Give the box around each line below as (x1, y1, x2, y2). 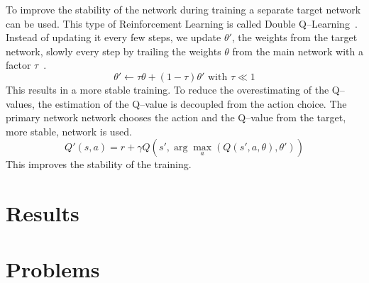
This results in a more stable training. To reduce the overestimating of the (6, 82, 329, 96)
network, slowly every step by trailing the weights (6, 43, 221, 58)
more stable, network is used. (6, 123, 133, 138)
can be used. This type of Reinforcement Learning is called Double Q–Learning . (6, 16, 358, 30)
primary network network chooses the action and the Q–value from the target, (6, 110, 346, 125)
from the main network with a (232, 43, 363, 58)
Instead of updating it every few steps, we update (6, 30, 221, 45)
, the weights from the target (231, 30, 358, 45)
